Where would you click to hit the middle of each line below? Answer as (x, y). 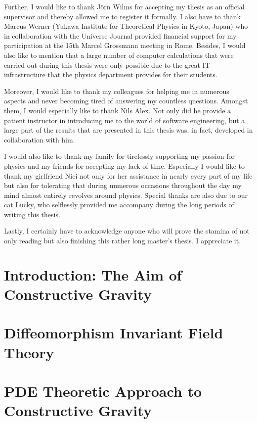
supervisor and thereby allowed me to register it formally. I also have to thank (122, 16)
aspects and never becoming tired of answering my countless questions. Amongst (126, 101)
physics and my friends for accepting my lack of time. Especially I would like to (125, 165)
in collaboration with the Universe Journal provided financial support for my (120, 35)
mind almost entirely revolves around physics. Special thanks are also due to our (126, 195)
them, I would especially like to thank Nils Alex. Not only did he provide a (118, 110)
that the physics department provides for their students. (132, 74)
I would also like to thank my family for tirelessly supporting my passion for (119, 156)
